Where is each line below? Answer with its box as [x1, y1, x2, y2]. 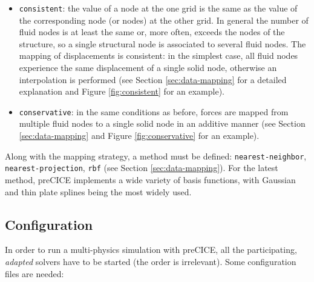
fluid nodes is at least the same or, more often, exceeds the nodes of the [19, 25, 285, 38]
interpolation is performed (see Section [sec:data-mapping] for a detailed [19, 73, 287, 86]
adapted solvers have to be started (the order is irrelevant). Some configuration [5, 255, 296, 267]
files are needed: [5, 267, 64, 280]
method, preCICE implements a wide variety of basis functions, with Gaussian [5, 173, 296, 186]
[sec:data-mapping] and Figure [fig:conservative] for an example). [19, 129, 260, 142]
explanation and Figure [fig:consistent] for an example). [19, 85, 224, 98]
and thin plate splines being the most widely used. [5, 185, 192, 198]
